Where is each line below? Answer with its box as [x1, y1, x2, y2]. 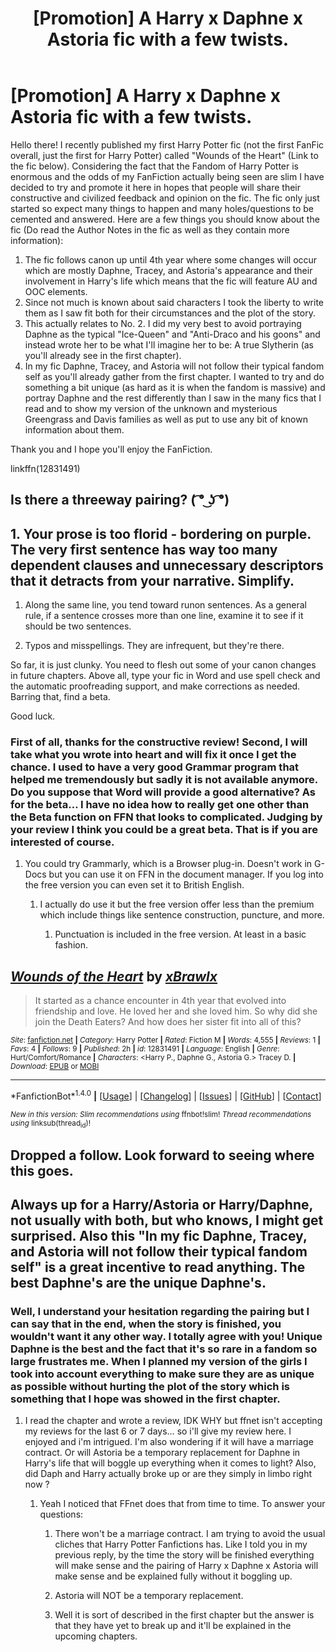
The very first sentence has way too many [10, 541, 278, 558]
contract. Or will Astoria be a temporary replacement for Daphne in [24, 1447, 301, 1459]
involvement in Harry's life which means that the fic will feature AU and [24, 275, 318, 287]
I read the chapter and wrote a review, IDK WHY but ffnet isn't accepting [24, 1415, 323, 1427]
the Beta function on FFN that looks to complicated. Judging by [10, 810, 323, 824]
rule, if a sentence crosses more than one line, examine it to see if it [24, 610, 304, 622]
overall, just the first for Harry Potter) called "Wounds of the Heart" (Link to [10, 149, 319, 161]
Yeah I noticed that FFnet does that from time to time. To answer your [39, 1498, 326, 1510]
